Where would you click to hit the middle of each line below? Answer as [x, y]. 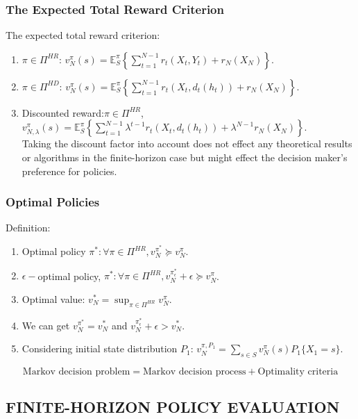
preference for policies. [69, 171]
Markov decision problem [76, 371]
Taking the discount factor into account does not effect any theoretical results [187, 143]
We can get [46, 325]
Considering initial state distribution [100, 348]
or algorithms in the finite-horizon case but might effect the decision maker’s [185, 157]
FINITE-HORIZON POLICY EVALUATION [173, 407]
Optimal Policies [53, 202]
